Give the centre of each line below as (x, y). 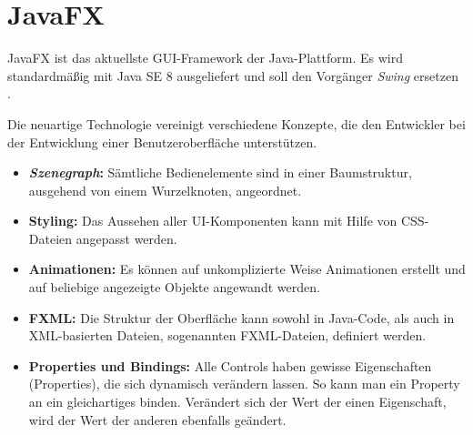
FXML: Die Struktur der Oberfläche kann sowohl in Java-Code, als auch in (242, 317)
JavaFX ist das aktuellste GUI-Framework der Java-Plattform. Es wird (205, 58)
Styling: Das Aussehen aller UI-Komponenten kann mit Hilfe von (213, 221)
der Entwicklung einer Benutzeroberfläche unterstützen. (162, 142)
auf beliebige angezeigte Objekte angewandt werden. (174, 287)
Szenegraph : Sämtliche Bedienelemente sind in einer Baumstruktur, (220, 172)
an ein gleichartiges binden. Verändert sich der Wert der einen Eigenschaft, (237, 402)
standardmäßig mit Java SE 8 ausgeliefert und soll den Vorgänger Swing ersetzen (233, 75)
